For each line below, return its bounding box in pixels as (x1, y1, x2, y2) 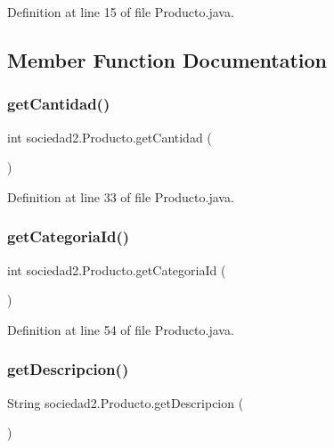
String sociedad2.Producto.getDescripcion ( (7, 393, 244, 411)
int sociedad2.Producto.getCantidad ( (7, 127, 212, 146)
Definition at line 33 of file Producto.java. (7, 187, 234, 206)
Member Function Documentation (7, 45, 328, 73)
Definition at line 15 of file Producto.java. (7, 3, 234, 20)
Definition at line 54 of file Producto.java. (7, 320, 234, 338)
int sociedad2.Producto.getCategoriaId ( (7, 260, 226, 279)
